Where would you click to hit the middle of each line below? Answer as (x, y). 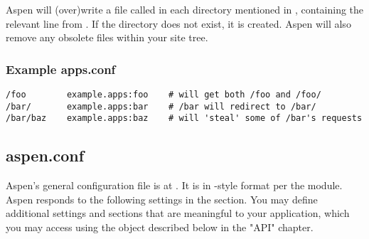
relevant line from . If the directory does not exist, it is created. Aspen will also (178, 23)
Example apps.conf (61, 69)
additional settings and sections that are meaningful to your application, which (178, 213)
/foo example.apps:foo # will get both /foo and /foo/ (164, 95)
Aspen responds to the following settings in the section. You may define (162, 199)
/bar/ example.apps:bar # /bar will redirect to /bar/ (161, 106)
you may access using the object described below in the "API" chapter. (160, 227)
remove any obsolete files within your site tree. (107, 37)
